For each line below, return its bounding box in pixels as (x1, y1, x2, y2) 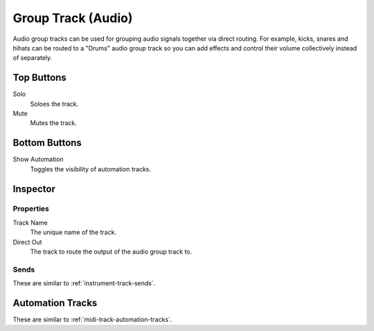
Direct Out (12, 238, 42, 246)
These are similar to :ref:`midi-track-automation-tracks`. (12, 315, 172, 324)
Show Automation (12, 155, 64, 164)
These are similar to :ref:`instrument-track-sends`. (12, 279, 156, 287)
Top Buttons (12, 72, 67, 84)
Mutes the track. (30, 119, 78, 127)
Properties (12, 204, 50, 214)
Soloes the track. (30, 100, 79, 108)
